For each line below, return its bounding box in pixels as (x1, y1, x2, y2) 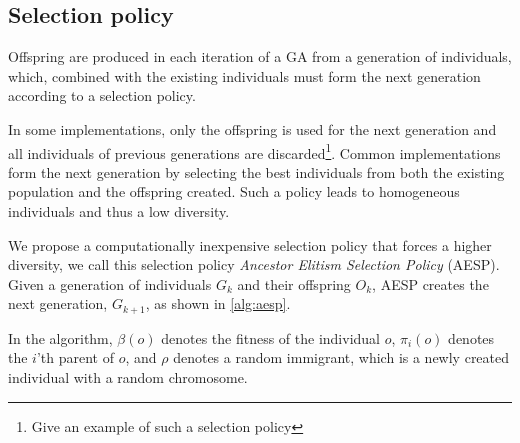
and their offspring (237, 273, 351, 294)
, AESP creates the (372, 273, 489, 294)
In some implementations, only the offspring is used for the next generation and (8, 118, 497, 139)
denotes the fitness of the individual (161, 327, 380, 348)
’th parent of (36, 347, 115, 368)
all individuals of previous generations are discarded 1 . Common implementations (8, 139, 501, 163)
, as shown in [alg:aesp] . (145, 293, 291, 314)
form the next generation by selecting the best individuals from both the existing (8, 161, 505, 182)
